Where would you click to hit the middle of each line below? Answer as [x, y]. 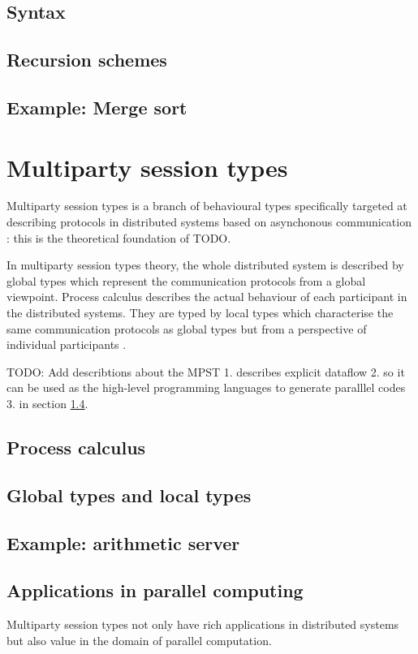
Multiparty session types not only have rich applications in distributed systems [203, 624]
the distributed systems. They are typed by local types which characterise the [200, 313]
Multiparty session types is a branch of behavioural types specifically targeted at [207, 206]
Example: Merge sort [97, 107]
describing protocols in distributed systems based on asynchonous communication [209, 222]
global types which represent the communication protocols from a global [186, 280]
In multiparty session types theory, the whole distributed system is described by [205, 265]
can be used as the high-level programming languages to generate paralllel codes [206, 387]
